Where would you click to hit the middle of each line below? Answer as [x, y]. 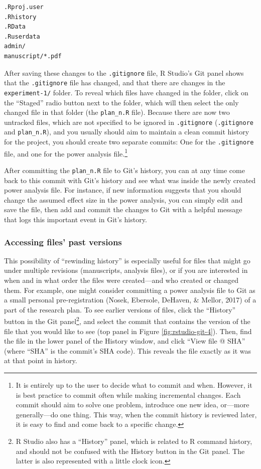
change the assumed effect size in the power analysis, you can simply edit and [123, 199]
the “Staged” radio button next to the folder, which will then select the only [121, 102]
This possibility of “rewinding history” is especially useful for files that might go [127, 260]
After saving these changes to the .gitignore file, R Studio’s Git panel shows [124, 72]
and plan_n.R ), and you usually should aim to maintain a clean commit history [127, 132]
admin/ [15, 46]
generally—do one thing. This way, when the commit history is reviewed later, [136, 414]
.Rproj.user [24, 7]
